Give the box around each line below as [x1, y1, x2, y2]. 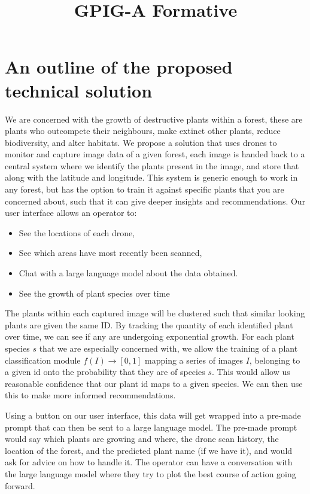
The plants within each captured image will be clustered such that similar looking [5, 307, 305, 319]
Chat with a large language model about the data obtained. [19, 267, 238, 279]
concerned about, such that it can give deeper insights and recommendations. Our [5, 194, 306, 207]
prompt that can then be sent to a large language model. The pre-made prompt [5, 420, 297, 433]
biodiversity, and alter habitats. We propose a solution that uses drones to [5, 136, 277, 148]
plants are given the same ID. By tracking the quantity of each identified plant [5, 318, 293, 331]
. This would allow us [211, 365, 290, 378]
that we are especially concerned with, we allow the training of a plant [39, 342, 298, 354]
